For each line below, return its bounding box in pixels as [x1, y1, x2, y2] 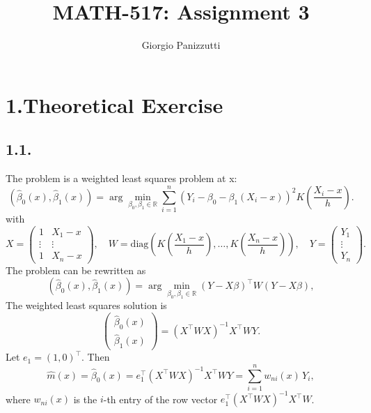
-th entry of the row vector [103, 391, 218, 406]
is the [73, 391, 97, 406]
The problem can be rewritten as [6, 262, 146, 277]
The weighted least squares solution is [6, 298, 167, 313]
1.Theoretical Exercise [6, 90, 223, 119]
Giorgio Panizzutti [141, 38, 221, 52]
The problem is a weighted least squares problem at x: [6, 171, 237, 186]
